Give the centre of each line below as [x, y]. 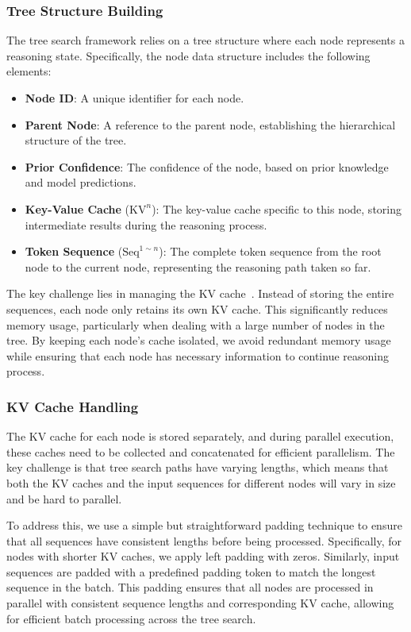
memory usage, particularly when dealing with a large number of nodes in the [196, 324]
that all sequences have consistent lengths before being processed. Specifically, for [204, 540]
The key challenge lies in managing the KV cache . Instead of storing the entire [200, 293]
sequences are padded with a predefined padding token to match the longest [191, 571]
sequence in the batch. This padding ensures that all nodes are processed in [190, 587]
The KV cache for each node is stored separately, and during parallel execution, [200, 436]
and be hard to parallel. [64, 498]
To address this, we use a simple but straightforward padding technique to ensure [204, 525]
